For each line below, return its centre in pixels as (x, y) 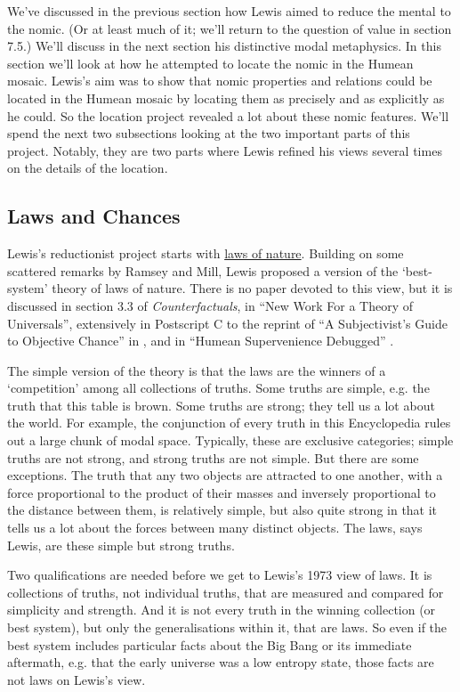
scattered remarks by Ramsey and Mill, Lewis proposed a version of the (203, 270)
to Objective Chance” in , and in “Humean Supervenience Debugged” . (201, 341)
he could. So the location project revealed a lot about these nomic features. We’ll (228, 115)
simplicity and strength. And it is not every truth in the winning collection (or (222, 610)
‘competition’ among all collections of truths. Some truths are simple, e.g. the (218, 388)
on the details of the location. (88, 168)
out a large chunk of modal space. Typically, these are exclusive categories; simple (230, 440)
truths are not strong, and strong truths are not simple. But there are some (213, 457)
